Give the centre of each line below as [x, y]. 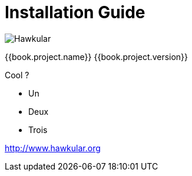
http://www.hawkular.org [53, 148]
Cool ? [17, 75]
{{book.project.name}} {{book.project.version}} [97, 57]
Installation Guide [75, 12]
